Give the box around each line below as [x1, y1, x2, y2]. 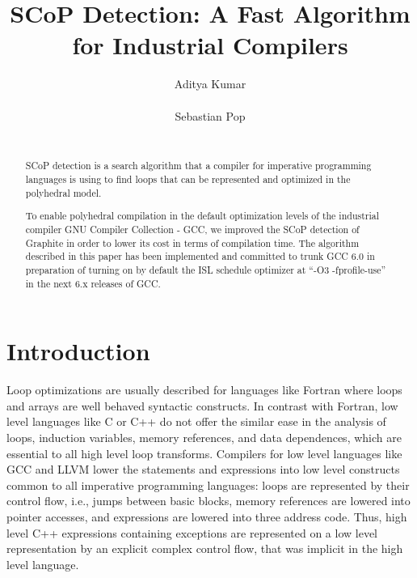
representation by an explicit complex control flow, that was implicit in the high [6, 540, 403, 557]
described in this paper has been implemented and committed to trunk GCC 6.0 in [25, 249, 375, 263]
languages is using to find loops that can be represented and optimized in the [25, 172, 351, 186]
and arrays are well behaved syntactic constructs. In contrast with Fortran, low [6, 397, 398, 414]
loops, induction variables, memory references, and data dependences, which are [6, 429, 402, 445]
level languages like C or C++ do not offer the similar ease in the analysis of [6, 413, 386, 430]
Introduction [6, 334, 150, 368]
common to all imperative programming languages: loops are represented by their [6, 476, 410, 493]
